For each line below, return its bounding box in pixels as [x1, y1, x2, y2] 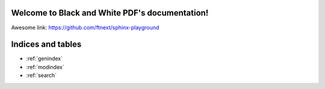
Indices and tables [11, 39, 82, 50]
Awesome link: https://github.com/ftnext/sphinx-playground [11, 24, 159, 31]
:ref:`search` [26, 72, 57, 79]
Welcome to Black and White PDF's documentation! [11, 8, 209, 18]
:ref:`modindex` [26, 63, 64, 70]
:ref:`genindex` [26, 55, 63, 62]
